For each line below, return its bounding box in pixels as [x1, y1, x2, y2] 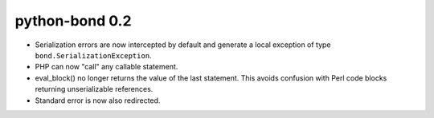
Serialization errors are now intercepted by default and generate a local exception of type [35, 40, 331, 49]
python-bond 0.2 [14, 12, 132, 29]
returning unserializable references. [35, 85, 154, 94]
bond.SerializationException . [35, 50, 152, 60]
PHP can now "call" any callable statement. [35, 62, 178, 72]
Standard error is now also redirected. [35, 96, 161, 105]
